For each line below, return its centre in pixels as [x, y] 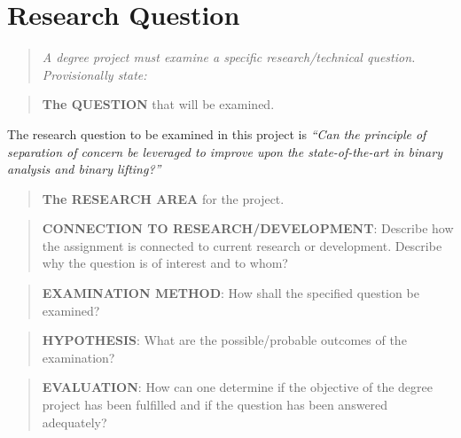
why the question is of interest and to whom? [165, 263]
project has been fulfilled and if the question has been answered [215, 405]
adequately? [74, 422]
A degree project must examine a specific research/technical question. [229, 57]
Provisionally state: [94, 74]
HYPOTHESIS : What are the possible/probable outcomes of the [224, 340]
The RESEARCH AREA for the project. [163, 198]
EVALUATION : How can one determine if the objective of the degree [237, 387]
